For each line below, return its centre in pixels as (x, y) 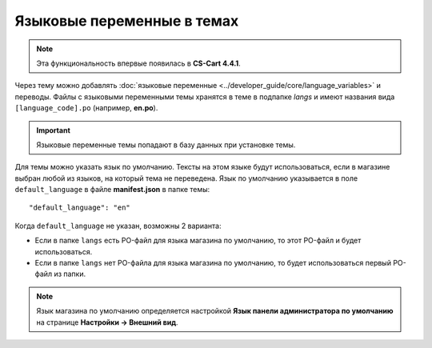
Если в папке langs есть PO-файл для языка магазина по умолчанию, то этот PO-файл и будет (198, 241)
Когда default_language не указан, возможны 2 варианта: (118, 226)
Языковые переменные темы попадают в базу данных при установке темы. (166, 145)
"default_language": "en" (80, 208)
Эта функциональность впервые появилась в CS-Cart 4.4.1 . (139, 63)
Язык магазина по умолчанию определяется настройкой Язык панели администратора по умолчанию (215, 311)
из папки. (70, 274)
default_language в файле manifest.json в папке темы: (112, 190)
